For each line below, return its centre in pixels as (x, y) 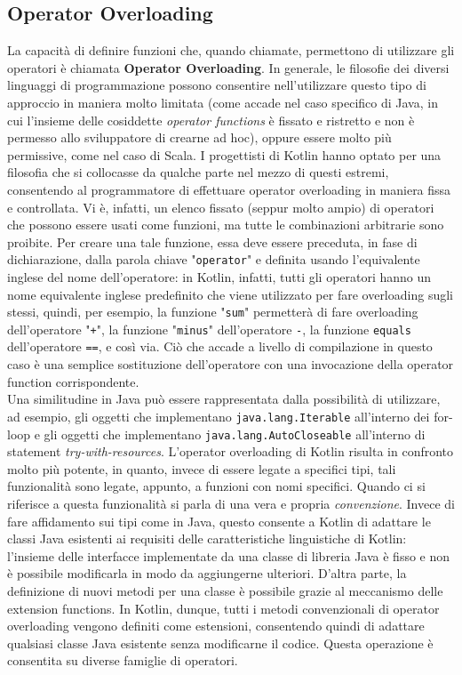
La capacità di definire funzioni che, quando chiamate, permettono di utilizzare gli (231, 50)
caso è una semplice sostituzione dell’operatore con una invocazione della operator (231, 364)
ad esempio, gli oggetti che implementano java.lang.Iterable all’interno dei (219, 416)
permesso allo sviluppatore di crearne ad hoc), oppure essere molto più (199, 137)
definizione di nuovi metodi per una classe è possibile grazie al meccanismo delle (225, 590)
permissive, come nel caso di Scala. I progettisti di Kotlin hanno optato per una (224, 154)
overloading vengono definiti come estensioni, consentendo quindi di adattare (216, 626)
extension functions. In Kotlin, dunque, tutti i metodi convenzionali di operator (223, 608)
